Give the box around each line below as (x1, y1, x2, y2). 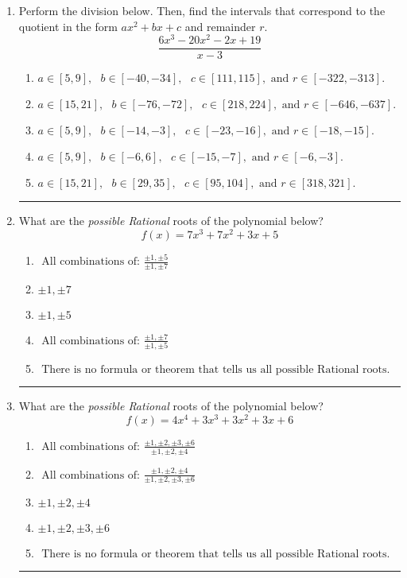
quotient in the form (18, 17, 118, 34)
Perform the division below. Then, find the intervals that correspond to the (18, 2, 386, 18)
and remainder (184, 17, 256, 34)
